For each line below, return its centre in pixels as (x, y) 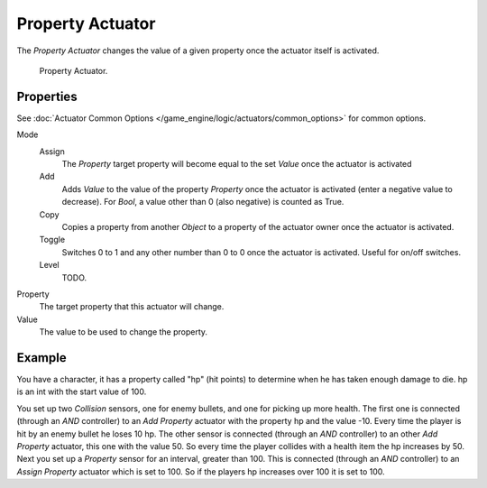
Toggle (52, 240)
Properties (47, 96)
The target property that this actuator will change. (132, 307)
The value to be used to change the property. (123, 332)
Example (41, 358)
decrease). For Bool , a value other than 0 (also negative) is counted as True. (203, 202)
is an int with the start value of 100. (82, 391)
